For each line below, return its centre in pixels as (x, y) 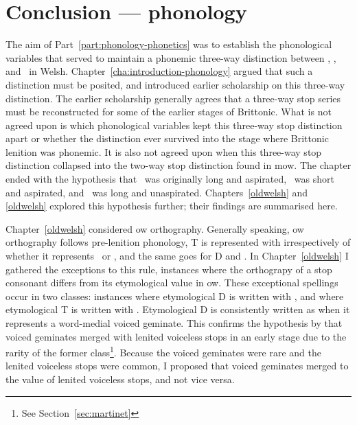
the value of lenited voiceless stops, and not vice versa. (120, 379)
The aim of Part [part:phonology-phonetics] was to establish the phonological (169, 44)
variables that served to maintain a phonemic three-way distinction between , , (171, 57)
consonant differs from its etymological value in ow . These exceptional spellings (172, 283)
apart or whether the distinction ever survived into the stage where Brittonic (167, 138)
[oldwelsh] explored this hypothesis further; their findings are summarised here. (172, 206)
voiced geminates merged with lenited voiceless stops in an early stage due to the (176, 336)
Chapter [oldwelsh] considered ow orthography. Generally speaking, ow (155, 228)
